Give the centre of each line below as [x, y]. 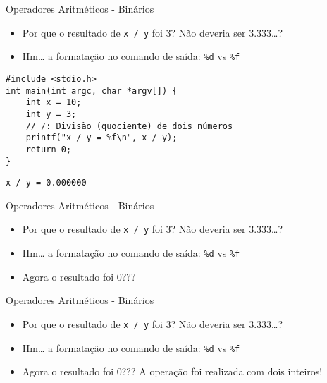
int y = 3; [51, 114]
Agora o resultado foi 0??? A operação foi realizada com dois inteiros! [172, 371]
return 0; [49, 149]
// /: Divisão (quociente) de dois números [129, 126]
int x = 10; [54, 103]
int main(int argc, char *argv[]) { [92, 91]
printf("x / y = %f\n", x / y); [101, 138]
